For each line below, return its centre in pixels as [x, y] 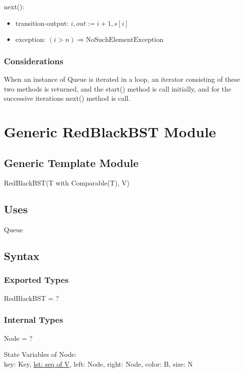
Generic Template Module [71, 162]
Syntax [22, 256]
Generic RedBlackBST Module [110, 131]
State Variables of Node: [40, 354]
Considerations [34, 61]
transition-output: [42, 23]
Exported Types [36, 280]
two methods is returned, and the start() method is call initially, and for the [118, 88]
